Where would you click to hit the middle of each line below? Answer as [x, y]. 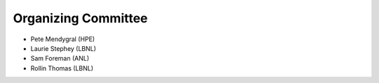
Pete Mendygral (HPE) [62, 39]
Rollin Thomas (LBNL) [62, 68]
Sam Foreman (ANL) [60, 59]
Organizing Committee [80, 18]
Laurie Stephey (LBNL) [63, 48]
